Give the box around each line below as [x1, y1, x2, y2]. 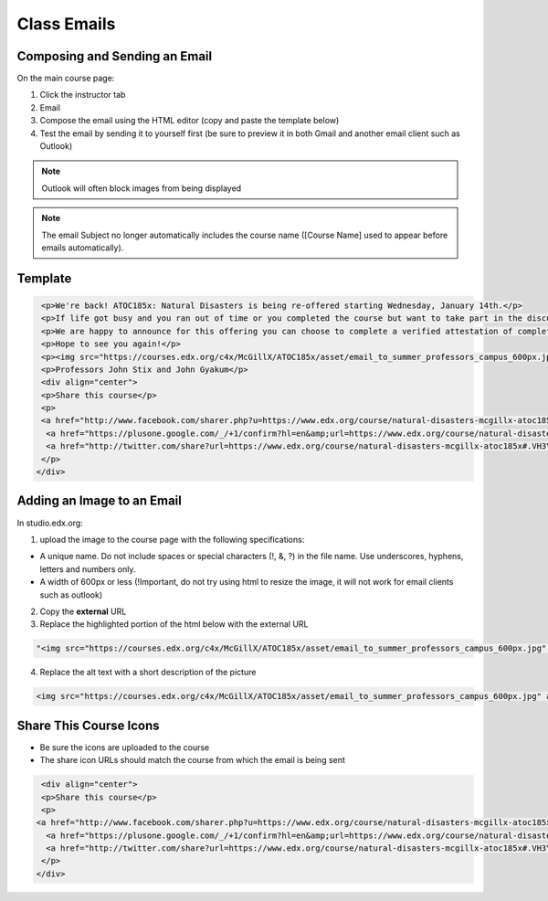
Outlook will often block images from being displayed [41, 183, 242, 194]
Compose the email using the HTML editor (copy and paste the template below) [39, 115, 340, 126]
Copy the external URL [39, 606, 127, 617]
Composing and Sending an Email [16, 48, 213, 64]
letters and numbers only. [39, 563, 136, 575]
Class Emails [16, 14, 116, 34]
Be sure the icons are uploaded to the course [39, 741, 210, 753]
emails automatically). [41, 242, 124, 253]
